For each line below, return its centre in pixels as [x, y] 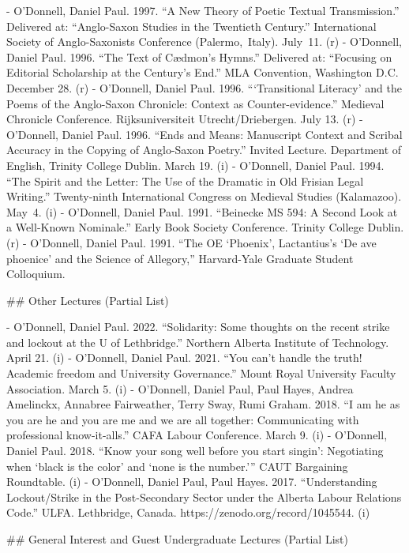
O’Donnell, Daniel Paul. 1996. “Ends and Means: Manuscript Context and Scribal [204, 134]
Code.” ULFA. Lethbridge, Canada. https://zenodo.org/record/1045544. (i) [188, 512]
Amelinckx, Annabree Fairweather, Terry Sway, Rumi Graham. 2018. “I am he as [203, 404]
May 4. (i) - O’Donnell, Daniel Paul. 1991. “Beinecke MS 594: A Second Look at [202, 211]
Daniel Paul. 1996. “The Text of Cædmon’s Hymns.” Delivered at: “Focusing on [199, 56]
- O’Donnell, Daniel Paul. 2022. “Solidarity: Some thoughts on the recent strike [198, 327]
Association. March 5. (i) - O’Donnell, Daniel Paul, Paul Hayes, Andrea [180, 388]
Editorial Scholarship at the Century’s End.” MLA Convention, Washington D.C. [203, 72]
